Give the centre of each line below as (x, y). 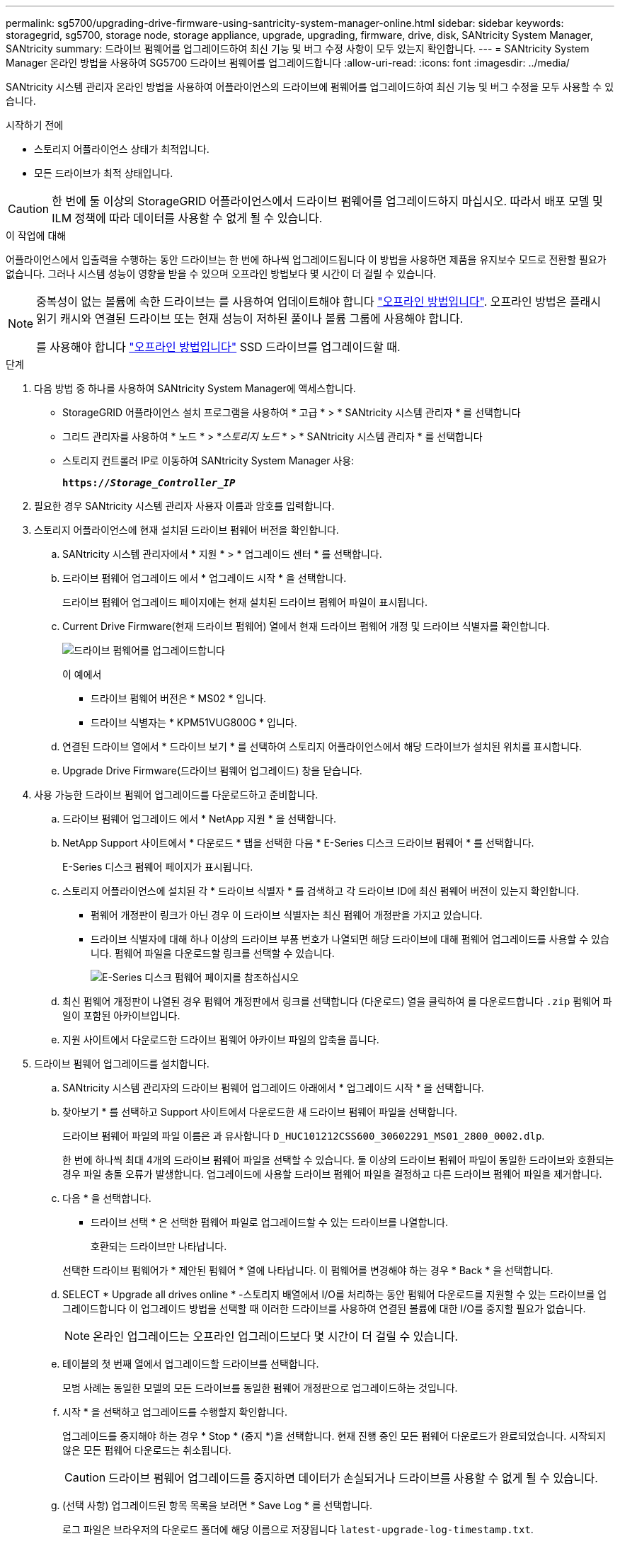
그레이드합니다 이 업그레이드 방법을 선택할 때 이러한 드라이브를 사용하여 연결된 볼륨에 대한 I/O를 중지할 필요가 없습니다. (324, 1308)
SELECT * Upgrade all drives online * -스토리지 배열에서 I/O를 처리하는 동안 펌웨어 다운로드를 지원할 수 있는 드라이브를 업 (335, 1294)
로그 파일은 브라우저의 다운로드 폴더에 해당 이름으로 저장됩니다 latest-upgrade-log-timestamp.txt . (298, 1529)
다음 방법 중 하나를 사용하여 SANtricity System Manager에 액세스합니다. (195, 388)
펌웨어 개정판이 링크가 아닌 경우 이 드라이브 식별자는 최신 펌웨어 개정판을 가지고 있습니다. (287, 915)
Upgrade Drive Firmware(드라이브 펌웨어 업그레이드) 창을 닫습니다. (212, 770)
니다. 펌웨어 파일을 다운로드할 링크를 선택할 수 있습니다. (213, 953)
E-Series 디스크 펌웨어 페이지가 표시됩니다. (158, 867)
